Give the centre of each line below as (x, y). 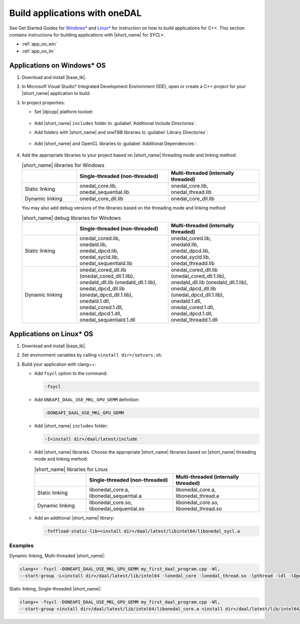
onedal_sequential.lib (104, 192)
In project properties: (43, 102)
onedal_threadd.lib (193, 263)
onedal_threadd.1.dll (194, 320)
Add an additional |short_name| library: (74, 518)
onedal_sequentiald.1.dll (107, 320)
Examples (21, 546)
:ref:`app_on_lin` (38, 51)
